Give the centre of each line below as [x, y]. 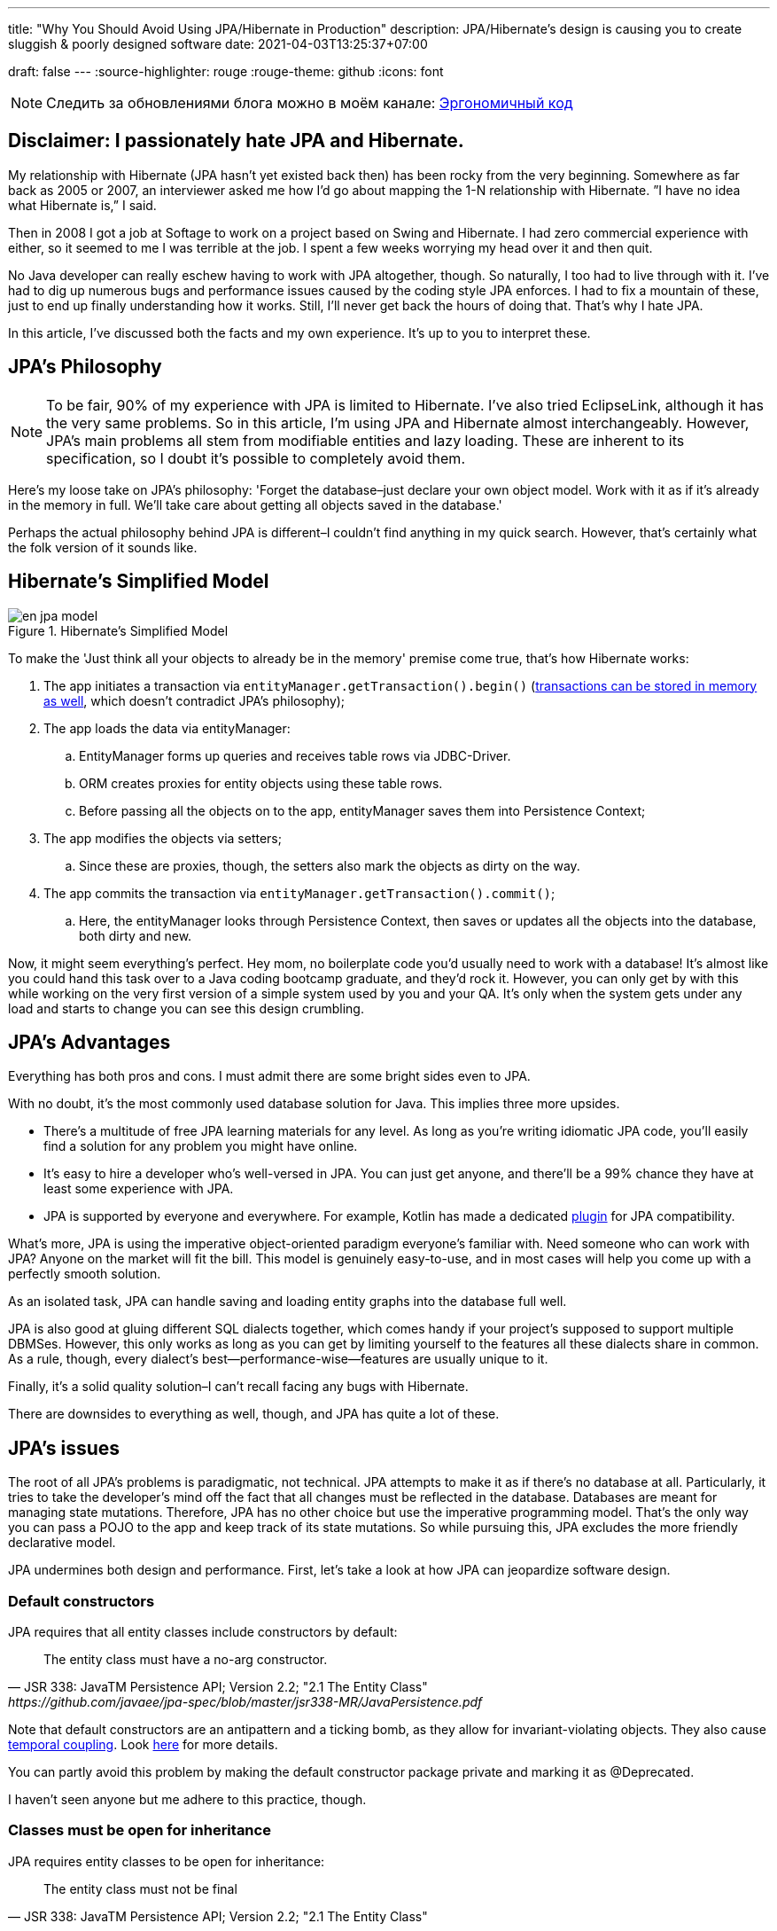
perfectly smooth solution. [85, 1274]
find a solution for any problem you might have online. [201, 1146]
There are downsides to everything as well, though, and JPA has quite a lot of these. [254, 1414]
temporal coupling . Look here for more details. [143, 1744]
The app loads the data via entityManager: [167, 728]
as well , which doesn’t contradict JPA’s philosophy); [194, 700]
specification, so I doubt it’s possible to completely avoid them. [256, 458]
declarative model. [62, 1543]
